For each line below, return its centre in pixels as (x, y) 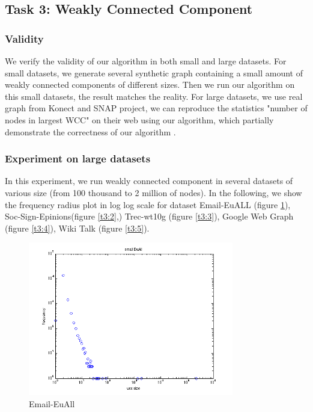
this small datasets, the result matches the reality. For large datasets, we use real (154, 96)
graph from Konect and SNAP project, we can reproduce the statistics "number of (156, 108)
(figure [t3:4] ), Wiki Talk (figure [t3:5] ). (77, 228)
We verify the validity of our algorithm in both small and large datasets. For (146, 61)
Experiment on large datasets (78, 158)
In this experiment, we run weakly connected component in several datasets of (149, 181)
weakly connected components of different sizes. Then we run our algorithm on (150, 85)
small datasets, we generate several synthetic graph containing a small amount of (154, 72)
